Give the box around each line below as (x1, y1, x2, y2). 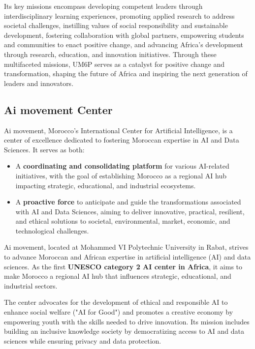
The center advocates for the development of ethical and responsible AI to (4, 297, 228, 307)
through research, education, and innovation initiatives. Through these (4, 49, 217, 59)
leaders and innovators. (4, 78, 74, 88)
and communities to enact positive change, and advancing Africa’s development (4, 39, 243, 50)
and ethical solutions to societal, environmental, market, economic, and (15, 216, 230, 226)
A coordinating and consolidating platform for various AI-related (15, 161, 229, 171)
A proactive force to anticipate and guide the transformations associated (15, 197, 241, 207)
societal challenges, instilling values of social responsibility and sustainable (4, 20, 228, 30)
